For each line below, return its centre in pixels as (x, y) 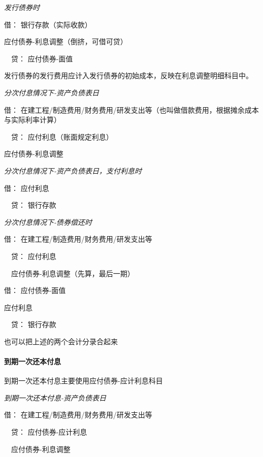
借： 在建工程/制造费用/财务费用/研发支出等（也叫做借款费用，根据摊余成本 (131, 109)
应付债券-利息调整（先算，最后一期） (73, 273)
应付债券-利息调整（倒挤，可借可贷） (66, 41)
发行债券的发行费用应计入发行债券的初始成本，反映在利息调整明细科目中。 (128, 75)
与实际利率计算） (32, 120)
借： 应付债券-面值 (35, 290)
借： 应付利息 (27, 188)
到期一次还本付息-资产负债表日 (55, 397)
